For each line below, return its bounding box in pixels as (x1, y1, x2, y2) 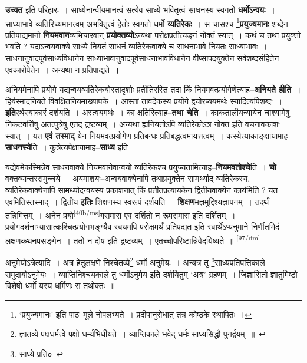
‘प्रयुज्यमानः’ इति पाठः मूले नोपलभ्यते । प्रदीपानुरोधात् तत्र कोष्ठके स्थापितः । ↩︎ (19, 308, 252, 320)
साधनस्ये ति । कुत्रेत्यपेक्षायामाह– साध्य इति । (5, 141, 138, 153)
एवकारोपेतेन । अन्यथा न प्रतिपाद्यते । (5, 63, 120, 75)
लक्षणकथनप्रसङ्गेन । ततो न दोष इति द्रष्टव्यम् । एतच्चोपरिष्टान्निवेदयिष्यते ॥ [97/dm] (5, 233, 260, 246)
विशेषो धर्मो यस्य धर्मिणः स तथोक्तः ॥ (5, 279, 115, 292)
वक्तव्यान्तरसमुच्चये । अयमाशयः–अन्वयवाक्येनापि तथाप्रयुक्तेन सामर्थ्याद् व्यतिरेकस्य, (5, 172, 250, 184)
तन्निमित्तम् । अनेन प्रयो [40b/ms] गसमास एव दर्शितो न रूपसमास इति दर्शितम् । (5, 207, 236, 221)
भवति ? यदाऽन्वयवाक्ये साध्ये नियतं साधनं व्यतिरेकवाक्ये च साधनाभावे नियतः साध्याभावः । (5, 40, 268, 52)
